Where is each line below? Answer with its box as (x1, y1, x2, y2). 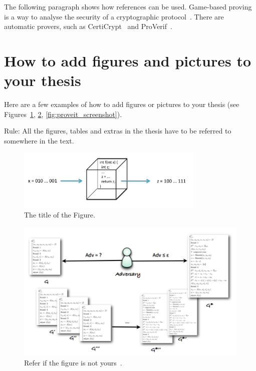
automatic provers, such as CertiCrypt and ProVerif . (4, 21, 172, 31)
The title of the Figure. (24, 209, 95, 220)
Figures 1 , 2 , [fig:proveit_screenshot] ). (4, 108, 122, 119)
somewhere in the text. (4, 135, 74, 145)
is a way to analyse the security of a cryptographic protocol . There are (4, 11, 224, 21)
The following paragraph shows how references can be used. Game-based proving (4, 1, 252, 11)
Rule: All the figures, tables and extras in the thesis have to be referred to (4, 125, 231, 136)
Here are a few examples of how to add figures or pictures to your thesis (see (4, 99, 239, 109)
